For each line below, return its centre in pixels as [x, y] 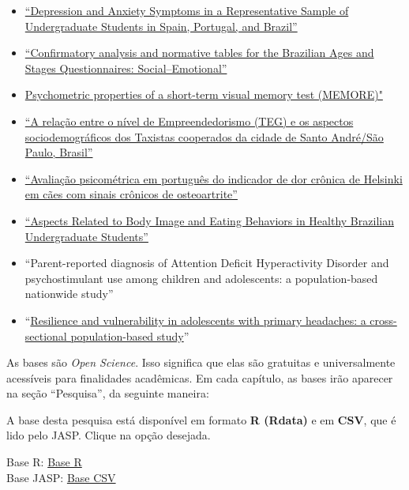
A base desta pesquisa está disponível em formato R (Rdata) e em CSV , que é [201, 419]
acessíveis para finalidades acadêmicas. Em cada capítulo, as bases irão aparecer [200, 377]
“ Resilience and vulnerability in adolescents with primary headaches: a [195, 320]
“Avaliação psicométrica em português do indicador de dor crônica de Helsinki [214, 178]
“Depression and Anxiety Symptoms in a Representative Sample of [187, 10]
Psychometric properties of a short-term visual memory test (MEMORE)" [204, 94]
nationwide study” [69, 294]
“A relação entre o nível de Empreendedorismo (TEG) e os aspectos [189, 121]
